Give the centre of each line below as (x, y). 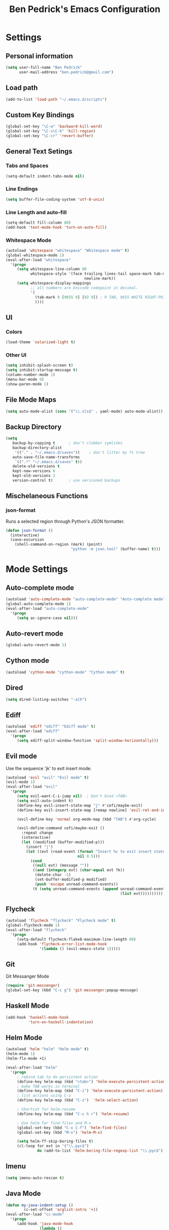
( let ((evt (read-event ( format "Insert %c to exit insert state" (97, 851)
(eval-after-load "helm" (32, 1068)
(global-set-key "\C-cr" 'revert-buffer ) (50, 136)
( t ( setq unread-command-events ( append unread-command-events (100, 889)
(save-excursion (27, 540)
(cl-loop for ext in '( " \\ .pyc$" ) (53, 1146)
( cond (36, 861)
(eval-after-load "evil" (32, 787)
